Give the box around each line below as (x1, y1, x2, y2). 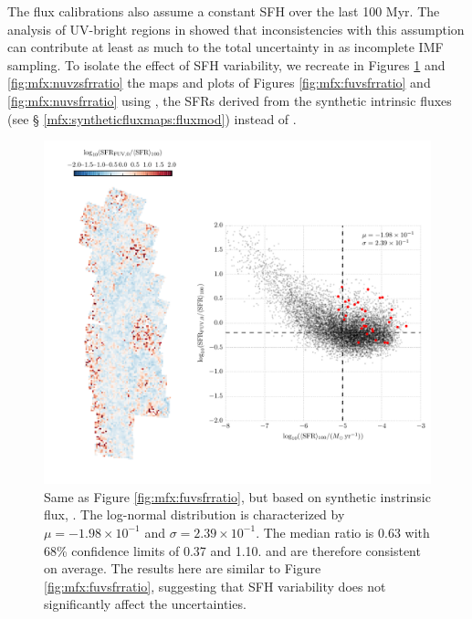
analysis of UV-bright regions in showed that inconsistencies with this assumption (7, 19, 465, 38)
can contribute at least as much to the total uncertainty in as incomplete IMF (7, 37, 444, 57)
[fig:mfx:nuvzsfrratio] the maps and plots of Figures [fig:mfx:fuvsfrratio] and (7, 73, 431, 92)
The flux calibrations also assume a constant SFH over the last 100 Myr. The (7, 2, 440, 20)
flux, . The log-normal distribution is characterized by (44, 505, 345, 524)
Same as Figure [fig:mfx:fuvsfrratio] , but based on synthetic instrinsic (44, 487, 431, 506)
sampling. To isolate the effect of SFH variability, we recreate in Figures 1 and (7, 55, 446, 74)
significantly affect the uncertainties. (44, 594, 246, 614)
